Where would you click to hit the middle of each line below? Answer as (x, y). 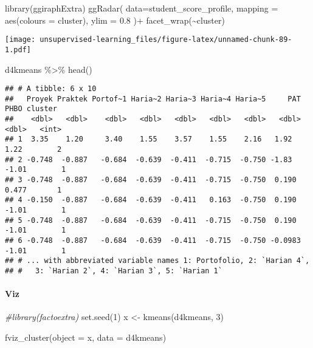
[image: (20, 40)
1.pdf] (18, 49)
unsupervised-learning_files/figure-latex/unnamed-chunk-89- (166, 40)
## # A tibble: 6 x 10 (51, 89)
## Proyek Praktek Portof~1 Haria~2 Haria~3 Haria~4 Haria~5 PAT (153, 99)
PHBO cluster (31, 109)
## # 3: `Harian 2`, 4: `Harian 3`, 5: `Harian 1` (114, 271)
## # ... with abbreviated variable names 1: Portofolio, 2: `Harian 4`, (157, 261)
